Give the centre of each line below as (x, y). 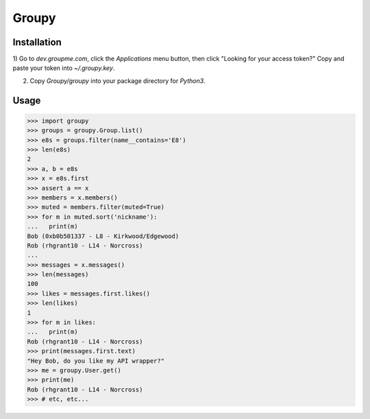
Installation (37, 42)
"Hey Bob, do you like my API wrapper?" (96, 361)
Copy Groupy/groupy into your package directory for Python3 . (118, 81)
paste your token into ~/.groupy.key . (64, 68)
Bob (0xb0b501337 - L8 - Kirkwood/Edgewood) (103, 236)
